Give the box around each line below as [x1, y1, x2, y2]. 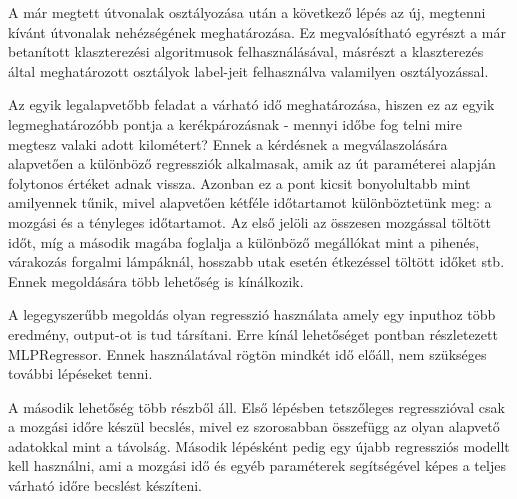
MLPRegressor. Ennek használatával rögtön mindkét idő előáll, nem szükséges [8, 343, 487, 364]
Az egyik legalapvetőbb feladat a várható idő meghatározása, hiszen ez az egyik [8, 94, 495, 115]
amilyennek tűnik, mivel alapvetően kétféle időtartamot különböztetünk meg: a [8, 192, 492, 213]
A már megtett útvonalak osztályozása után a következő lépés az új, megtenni [8, 2, 486, 22]
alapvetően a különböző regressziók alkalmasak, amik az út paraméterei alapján [8, 153, 496, 174]
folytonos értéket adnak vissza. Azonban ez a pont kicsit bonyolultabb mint [8, 172, 471, 193]
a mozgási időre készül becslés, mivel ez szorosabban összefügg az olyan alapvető [8, 416, 500, 437]
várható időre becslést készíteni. [8, 475, 202, 496]
